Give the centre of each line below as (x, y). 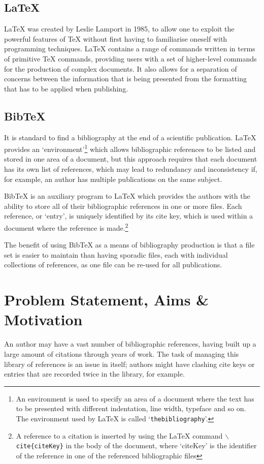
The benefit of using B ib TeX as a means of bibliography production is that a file (129, 245)
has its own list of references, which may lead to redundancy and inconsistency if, (131, 169)
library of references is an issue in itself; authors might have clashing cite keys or (129, 364)
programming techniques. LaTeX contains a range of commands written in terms (130, 49)
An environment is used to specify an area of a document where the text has (135, 398)
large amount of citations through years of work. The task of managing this (122, 353)
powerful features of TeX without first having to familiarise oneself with (116, 38)
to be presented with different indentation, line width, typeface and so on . (131, 408)
